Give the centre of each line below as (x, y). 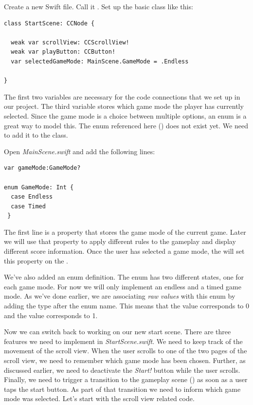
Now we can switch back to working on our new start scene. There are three (117, 332)
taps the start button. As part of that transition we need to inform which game (122, 389)
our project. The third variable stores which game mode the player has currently (124, 106)
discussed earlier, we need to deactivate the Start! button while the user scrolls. (122, 370)
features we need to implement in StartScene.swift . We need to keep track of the (123, 341)
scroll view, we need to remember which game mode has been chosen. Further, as (125, 360)
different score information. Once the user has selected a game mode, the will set (124, 251)
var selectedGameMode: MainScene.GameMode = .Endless (100, 61)
